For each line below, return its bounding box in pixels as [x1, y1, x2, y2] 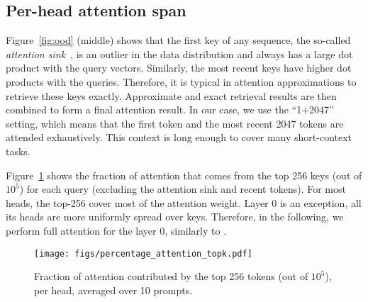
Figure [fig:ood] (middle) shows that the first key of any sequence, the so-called [6, 33, 351, 47]
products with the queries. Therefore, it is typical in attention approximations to [6, 74, 357, 89]
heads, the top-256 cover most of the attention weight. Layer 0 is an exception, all [6, 195, 362, 210]
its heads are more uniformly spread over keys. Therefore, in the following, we [6, 209, 344, 224]
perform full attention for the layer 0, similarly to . [6, 223, 227, 237]
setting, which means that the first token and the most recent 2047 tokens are [6, 116, 344, 130]
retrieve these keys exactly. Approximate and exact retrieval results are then [6, 88, 337, 103]
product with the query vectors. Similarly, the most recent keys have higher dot [6, 60, 352, 75]
